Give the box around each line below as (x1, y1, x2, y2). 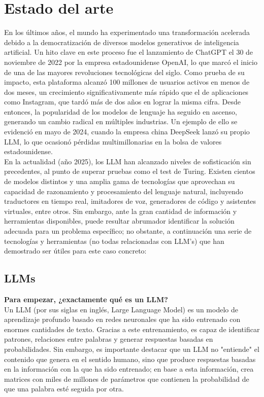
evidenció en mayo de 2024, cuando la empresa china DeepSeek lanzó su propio (4, 126, 250, 137)
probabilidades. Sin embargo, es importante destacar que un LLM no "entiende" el (4, 343, 259, 354)
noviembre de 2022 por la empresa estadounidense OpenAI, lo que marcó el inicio (4, 56, 257, 67)
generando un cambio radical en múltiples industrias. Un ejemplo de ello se (4, 116, 238, 127)
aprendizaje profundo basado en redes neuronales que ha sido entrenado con (4, 314, 241, 324)
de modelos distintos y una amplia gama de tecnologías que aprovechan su (4, 176, 235, 187)
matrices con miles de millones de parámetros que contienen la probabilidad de (4, 373, 249, 384)
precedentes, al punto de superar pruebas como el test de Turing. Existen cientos (4, 166, 255, 176)
